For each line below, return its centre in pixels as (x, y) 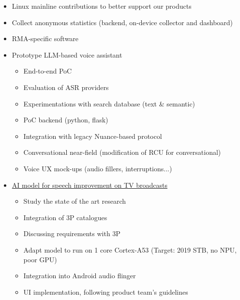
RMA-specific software (45, 38)
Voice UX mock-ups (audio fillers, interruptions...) (98, 168)
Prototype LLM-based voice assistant (67, 54)
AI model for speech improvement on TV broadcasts (90, 185)
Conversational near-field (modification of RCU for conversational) (122, 152)
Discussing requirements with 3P (72, 233)
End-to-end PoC (48, 71)
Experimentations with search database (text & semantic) (109, 103)
